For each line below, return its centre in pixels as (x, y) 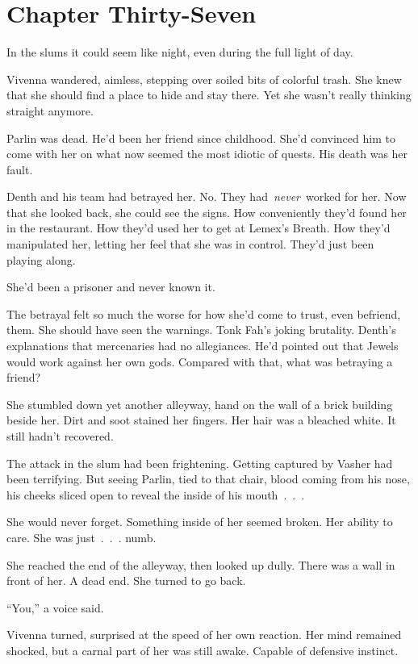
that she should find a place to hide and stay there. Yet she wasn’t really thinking (209, 95)
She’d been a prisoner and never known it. (111, 287)
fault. (20, 169)
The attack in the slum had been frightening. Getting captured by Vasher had (200, 463)
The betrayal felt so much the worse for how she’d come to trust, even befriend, (204, 313)
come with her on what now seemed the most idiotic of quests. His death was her (207, 154)
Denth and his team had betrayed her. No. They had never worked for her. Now (207, 196)
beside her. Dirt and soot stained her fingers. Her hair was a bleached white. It (201, 420)
